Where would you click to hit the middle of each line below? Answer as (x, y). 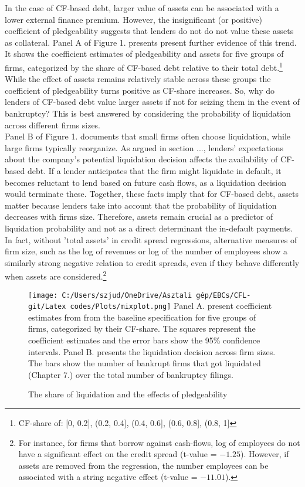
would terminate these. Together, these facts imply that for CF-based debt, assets (152, 194)
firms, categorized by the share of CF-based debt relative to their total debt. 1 (144, 66)
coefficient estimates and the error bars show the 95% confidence (144, 340)
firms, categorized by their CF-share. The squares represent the (142, 328)
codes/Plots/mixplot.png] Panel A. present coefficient (171, 306)
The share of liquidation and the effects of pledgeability (128, 394)
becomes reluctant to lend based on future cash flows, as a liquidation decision (146, 182)
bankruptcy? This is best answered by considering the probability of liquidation (148, 113)
